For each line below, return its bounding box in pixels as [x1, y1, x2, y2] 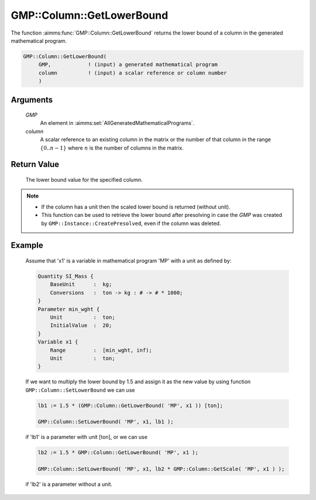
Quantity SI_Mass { [37, 273, 94, 280]
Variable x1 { [37, 339, 78, 345]
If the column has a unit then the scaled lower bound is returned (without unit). [41, 203, 231, 210]
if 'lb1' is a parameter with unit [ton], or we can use [25, 434, 147, 441]
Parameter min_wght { [37, 305, 100, 312]
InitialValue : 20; [50, 322, 112, 329]
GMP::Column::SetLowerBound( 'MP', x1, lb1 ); [37, 419, 174, 425]
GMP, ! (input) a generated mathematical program [38, 62, 218, 68]
